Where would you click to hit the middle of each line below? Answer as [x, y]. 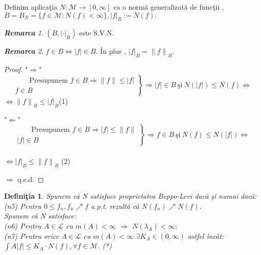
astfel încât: [206, 235]
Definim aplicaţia [31, 7]
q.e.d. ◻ [31, 179]
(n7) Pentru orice [31, 235]
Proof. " [16, 69]
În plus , [113, 51]
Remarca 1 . [24, 33]
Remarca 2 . [24, 51]
